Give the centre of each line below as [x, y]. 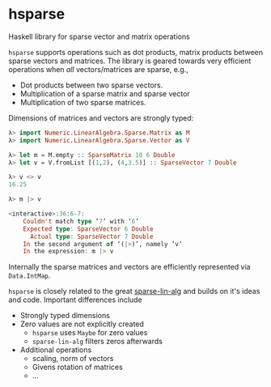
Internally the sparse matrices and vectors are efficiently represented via [129, 267]
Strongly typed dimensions [65, 316]
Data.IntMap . [30, 275]
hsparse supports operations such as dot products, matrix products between [135, 52]
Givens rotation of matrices [77, 367]
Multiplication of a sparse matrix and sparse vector [105, 93]
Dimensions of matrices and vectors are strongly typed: [101, 117]
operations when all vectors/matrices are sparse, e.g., [98, 69]
